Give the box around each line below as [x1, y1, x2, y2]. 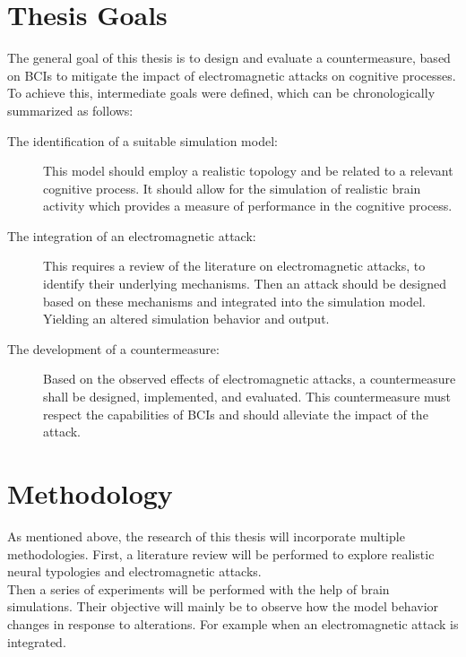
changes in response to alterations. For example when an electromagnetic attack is [7, 614, 459, 633]
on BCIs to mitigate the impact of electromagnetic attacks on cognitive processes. [7, 65, 456, 84]
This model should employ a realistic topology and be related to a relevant [43, 161, 453, 180]
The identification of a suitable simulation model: [7, 131, 278, 150]
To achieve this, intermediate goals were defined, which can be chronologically [7, 83, 436, 102]
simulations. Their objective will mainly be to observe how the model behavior [7, 597, 439, 616]
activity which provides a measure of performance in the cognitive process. [43, 196, 453, 215]
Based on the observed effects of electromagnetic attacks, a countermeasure [43, 369, 456, 388]
